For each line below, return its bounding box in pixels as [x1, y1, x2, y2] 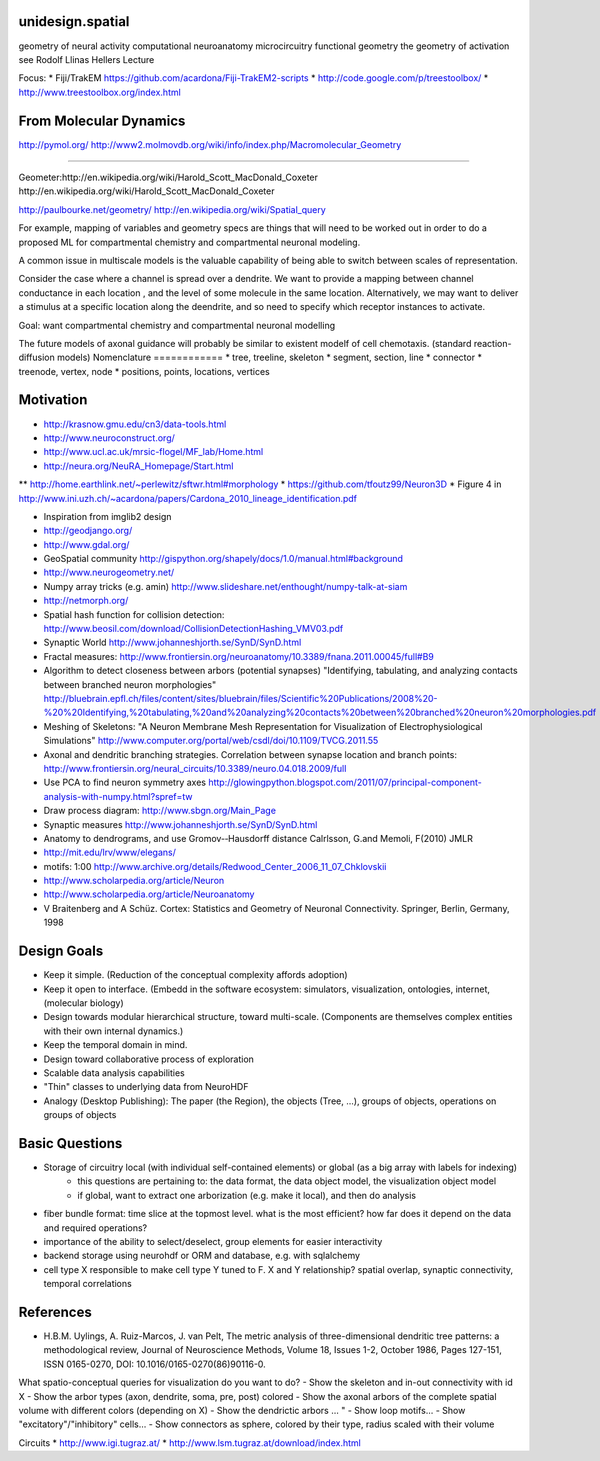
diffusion [18, 351, 55, 364]
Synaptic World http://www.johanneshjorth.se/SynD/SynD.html [43, 636, 302, 649]
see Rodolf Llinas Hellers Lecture [18, 53, 155, 65]
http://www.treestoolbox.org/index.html [18, 86, 182, 98]
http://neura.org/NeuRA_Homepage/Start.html [43, 460, 234, 472]
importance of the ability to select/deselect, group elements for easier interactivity [43, 1235, 383, 1247]
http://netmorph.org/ [43, 595, 129, 607]
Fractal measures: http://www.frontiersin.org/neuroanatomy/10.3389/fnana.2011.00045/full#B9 [43, 650, 434, 662]
